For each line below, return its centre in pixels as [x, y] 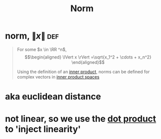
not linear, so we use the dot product [80, 119]
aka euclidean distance [53, 97]
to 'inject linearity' [43, 129]
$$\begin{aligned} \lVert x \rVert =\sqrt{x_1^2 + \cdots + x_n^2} [88, 57]
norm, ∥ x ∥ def [32, 36]
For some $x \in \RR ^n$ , [42, 49]
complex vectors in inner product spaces [58, 77]
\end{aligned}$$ [88, 62]
